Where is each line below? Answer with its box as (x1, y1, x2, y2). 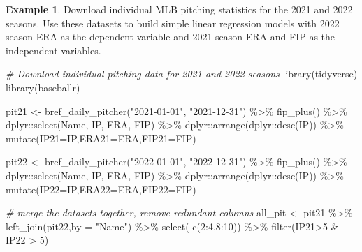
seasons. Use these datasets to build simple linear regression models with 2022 (6, 15, 340, 30)
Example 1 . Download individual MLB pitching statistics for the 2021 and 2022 (6, 2, 353, 16)
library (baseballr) (6, 80, 80, 94)
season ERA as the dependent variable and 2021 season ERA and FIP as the (6, 29, 335, 44)
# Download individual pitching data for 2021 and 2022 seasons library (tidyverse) (6, 66, 358, 81)
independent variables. (6, 43, 101, 57)
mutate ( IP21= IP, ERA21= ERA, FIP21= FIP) (6, 131, 196, 145)
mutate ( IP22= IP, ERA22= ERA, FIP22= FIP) (6, 181, 196, 196)
